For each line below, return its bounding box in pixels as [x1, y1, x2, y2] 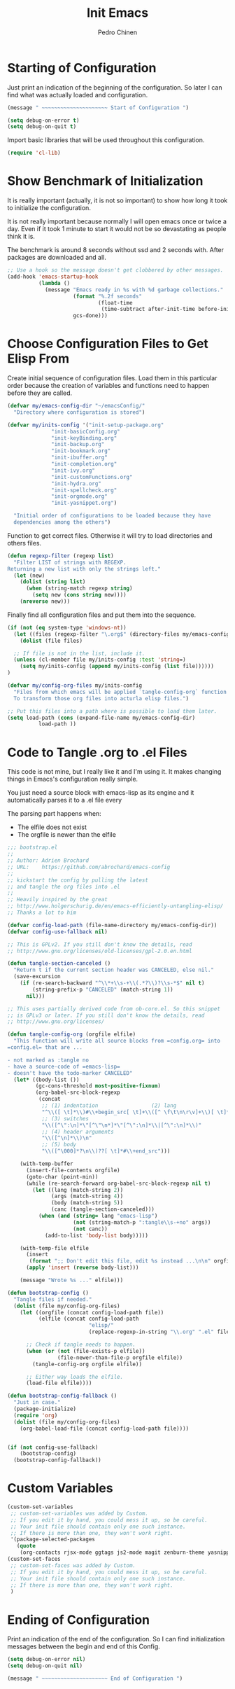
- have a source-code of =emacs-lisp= [7, 1063, 120, 1070]
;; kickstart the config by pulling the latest [7, 877, 149, 884]
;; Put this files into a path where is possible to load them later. [7, 707, 218, 715]
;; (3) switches [41, 1115, 90, 1122]
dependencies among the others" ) [13, 519, 111, 526]
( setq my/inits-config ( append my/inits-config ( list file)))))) [20, 663, 215, 670]
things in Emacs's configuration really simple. [7, 775, 138, 784]
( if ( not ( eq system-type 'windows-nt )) [7, 624, 127, 631]
